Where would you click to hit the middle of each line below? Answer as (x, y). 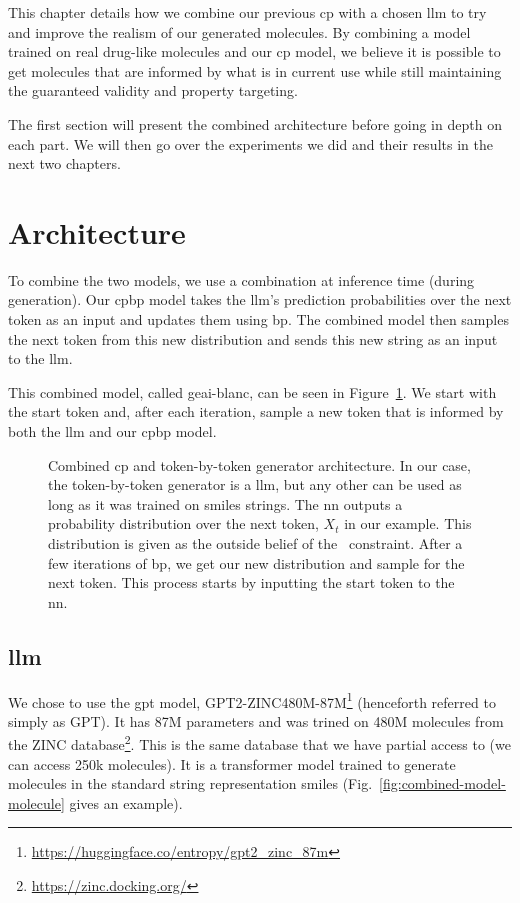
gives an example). (126, 802)
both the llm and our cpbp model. (112, 431)
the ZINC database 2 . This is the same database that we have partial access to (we (259, 743)
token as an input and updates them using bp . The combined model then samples (258, 319)
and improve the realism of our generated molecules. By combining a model (239, 31)
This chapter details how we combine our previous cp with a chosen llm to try (247, 12)
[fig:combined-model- (442, 783)
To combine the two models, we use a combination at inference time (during (241, 279)
